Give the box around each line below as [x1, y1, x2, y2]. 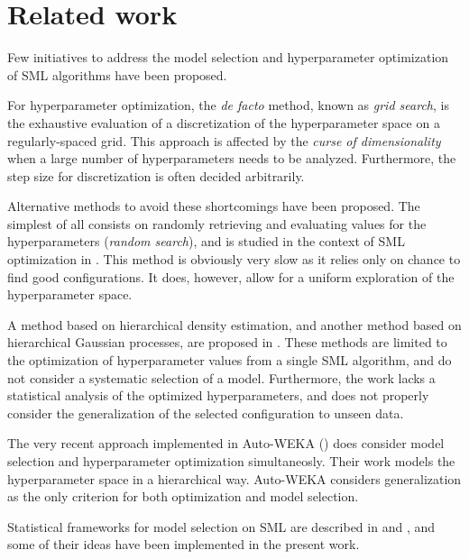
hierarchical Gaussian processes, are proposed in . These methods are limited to [7, 333, 447, 352]
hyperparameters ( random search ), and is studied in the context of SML [7, 232, 405, 251]
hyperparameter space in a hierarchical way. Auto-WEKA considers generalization [7, 469, 462, 488]
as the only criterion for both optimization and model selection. [7, 487, 359, 506]
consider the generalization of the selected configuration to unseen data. [7, 403, 404, 422]
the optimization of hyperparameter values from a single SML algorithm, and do [7, 351, 452, 370]
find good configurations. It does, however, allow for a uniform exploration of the [7, 267, 455, 286]
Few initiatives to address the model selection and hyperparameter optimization [7, 48, 449, 67]
